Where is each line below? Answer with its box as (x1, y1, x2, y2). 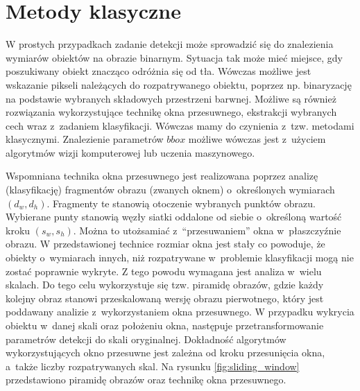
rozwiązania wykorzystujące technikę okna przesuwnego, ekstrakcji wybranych (6, 105, 337, 119)
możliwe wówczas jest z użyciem (188, 132, 326, 146)
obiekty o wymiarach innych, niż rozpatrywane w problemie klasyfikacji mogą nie (6, 250, 354, 265)
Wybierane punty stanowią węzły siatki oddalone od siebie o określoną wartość (6, 209, 342, 224)
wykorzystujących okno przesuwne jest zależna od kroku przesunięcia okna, (6, 345, 325, 360)
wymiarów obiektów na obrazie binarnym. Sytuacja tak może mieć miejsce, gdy (6, 50, 343, 64)
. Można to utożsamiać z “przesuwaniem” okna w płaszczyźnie (73, 223, 341, 237)
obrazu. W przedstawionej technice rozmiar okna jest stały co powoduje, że (6, 236, 325, 251)
